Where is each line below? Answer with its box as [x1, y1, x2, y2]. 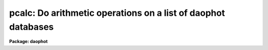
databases [9, 21, 54, 32]
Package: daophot [9, 39, 48, 45]
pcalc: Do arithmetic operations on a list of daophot [9, 7, 225, 18]
